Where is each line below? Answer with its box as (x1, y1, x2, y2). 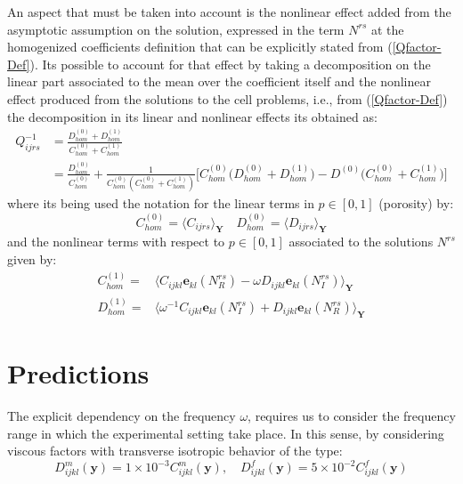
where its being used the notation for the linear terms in (7, 194, 314, 213)
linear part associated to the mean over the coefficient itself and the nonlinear (7, 72, 431, 91)
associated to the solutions (288, 232, 434, 251)
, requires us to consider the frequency (248, 406, 456, 424)
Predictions (7, 355, 150, 391)
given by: (7, 249, 57, 268)
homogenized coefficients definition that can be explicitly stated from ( (7, 37, 393, 56)
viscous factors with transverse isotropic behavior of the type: (7, 441, 343, 460)
